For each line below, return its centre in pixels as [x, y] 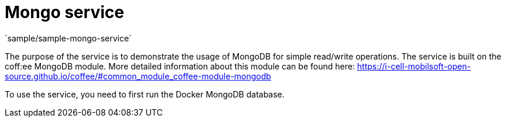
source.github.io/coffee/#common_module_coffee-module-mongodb [138, 76]
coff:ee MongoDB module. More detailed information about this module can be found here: [180, 66]
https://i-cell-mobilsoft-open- [414, 66]
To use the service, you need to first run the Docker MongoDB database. [145, 94]
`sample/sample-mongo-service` [68, 38]
